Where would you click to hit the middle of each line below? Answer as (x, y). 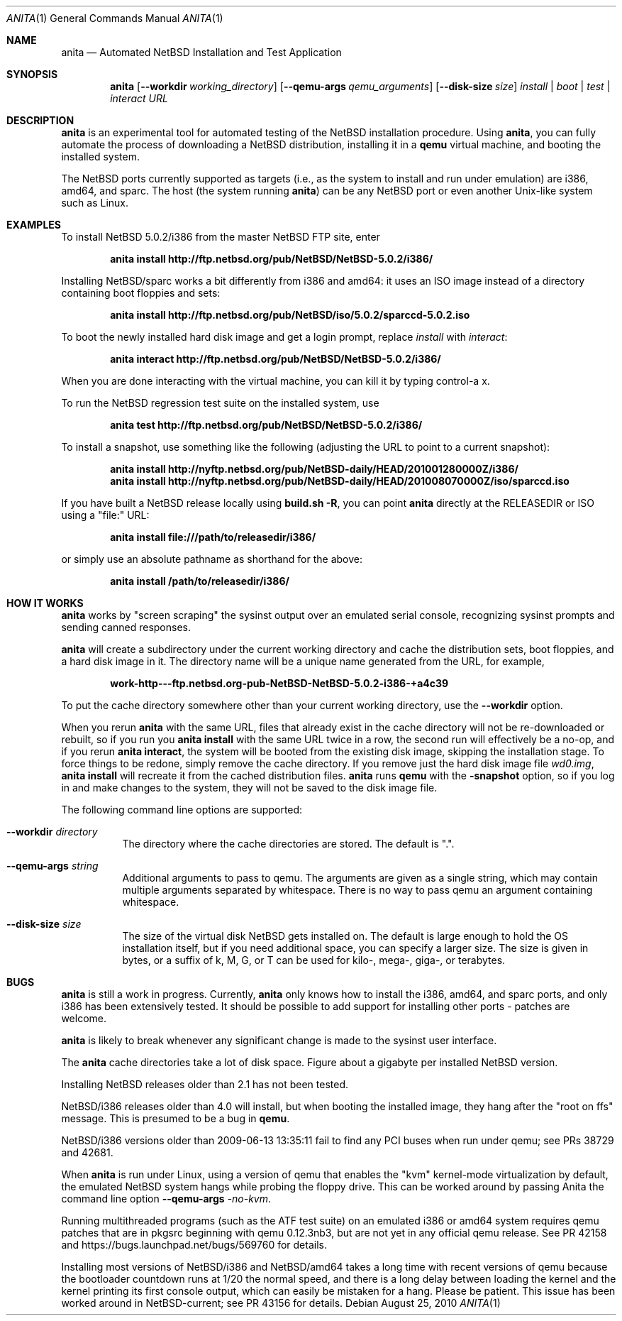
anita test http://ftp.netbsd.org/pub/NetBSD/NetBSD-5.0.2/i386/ (266, 425)
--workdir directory (52, 832)
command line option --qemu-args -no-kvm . (166, 1199)
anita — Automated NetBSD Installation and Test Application (201, 52)
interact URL (139, 98)
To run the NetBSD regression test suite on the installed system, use (220, 403)
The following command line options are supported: (182, 810)
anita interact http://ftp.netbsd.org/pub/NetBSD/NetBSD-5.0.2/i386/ (276, 359)
